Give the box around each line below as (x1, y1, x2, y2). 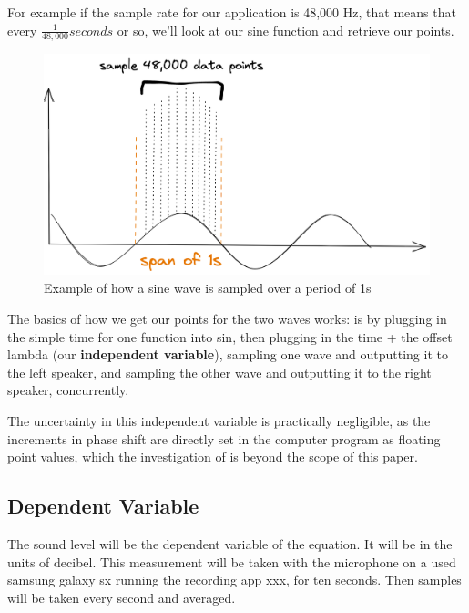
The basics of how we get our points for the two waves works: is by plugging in (7, 309, 447, 328)
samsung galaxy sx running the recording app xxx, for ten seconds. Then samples (7, 570, 462, 589)
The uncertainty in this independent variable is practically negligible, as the (7, 411, 431, 431)
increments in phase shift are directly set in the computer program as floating (7, 429, 441, 448)
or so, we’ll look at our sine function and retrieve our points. (117, 20, 454, 39)
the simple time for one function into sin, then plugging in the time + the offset (7, 327, 453, 346)
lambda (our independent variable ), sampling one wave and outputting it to (7, 345, 448, 364)
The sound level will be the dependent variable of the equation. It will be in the (7, 535, 453, 554)
